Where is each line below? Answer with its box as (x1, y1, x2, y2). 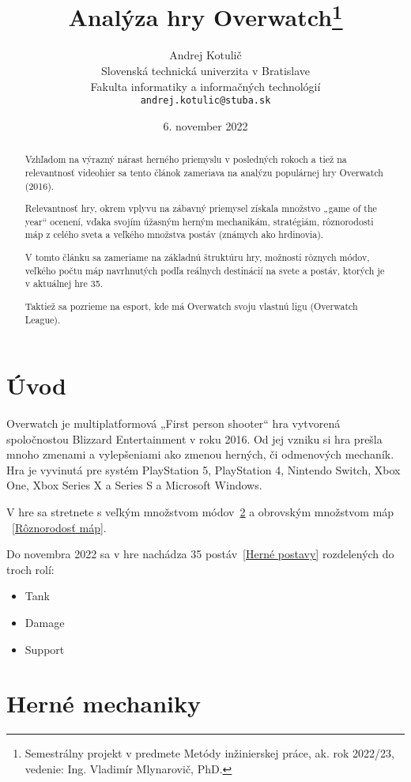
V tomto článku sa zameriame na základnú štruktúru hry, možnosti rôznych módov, (25, 251, 370, 263)
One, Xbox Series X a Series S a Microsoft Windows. (6, 477, 262, 493)
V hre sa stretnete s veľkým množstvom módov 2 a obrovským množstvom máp (6, 504, 394, 520)
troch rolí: (6, 561, 55, 577)
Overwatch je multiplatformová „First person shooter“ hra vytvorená (6, 415, 341, 432)
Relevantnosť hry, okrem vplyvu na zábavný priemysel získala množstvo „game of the (25, 202, 377, 215)
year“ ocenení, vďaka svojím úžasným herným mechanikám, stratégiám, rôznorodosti (25, 214, 374, 228)
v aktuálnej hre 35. (25, 277, 103, 290)
